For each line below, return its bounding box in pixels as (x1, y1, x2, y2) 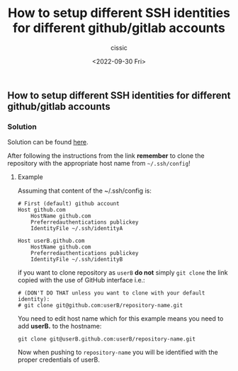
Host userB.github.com (17, 237, 85, 245)
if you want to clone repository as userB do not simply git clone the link (17, 268, 228, 277)
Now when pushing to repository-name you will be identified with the (17, 348, 218, 357)
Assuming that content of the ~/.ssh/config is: (17, 186, 152, 195)
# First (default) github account (17, 200, 120, 207)
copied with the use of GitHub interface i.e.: (17, 276, 145, 285)
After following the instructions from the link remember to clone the (7, 152, 205, 160)
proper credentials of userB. (17, 355, 101, 364)
